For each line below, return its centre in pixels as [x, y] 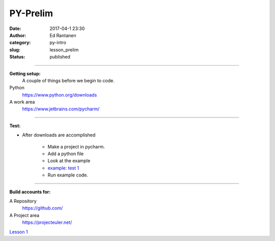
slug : [15, 50]
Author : [18, 35]
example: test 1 [63, 168]
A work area [22, 102]
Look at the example [69, 161]
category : [20, 43]
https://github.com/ [43, 208]
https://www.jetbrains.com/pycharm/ [61, 109]
